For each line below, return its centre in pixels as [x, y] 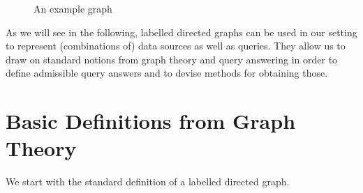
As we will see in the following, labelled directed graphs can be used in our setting [181, 32]
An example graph [73, 8]
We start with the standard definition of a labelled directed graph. [148, 182]
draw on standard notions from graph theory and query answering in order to [172, 59]
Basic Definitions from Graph [151, 121]
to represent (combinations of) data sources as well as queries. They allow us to [176, 46]
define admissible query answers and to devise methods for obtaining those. [167, 73]
